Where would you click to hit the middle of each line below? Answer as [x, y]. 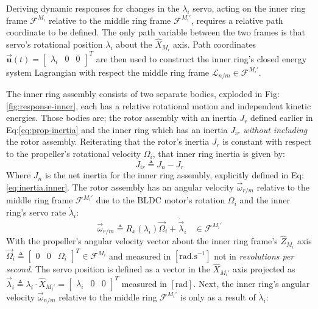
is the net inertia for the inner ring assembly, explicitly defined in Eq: [174, 175]
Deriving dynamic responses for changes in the [93, 8]
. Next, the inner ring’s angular [252, 283]
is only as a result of [218, 296]
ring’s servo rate [36, 212]
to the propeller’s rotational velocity [74, 154]
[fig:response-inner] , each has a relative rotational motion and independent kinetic [159, 105]
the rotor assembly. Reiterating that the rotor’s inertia [108, 141]
